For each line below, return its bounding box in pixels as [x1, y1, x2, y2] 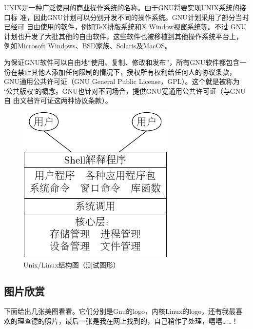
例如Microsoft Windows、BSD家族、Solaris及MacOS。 [4, 41, 172, 51]
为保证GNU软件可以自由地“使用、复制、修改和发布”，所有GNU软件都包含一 [4, 57, 247, 67]
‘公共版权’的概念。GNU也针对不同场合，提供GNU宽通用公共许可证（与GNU [4, 85, 246, 96]
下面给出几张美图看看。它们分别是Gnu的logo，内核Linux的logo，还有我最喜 [4, 306, 243, 316]
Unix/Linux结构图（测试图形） [23, 259, 120, 269]
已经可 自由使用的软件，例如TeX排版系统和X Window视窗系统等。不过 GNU [4, 21, 246, 32]
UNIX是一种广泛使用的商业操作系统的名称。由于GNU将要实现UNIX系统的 [4, 2, 240, 12]
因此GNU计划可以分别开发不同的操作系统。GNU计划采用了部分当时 [33, 12, 249, 22]
